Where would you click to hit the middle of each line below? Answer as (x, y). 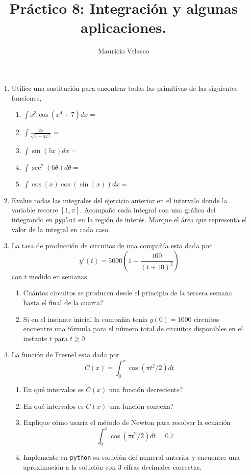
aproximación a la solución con (69, 467)
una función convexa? (141, 406)
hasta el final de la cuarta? (63, 303)
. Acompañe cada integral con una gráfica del (148, 210)
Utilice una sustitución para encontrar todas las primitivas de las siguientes (125, 88)
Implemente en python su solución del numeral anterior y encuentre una (132, 457)
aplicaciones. (124, 27)
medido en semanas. (59, 276)
